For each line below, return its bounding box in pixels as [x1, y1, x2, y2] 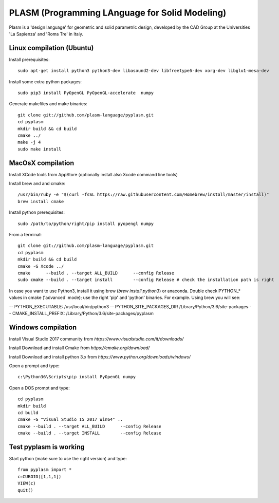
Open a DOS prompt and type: [9, 385, 70, 391]
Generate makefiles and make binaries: [9, 101, 88, 107]
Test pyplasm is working [9, 443, 85, 451]
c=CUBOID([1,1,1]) [18, 474, 62, 479]
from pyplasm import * [18, 467, 72, 472]
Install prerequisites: [9, 56, 50, 62]
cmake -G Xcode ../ [18, 263, 64, 269]
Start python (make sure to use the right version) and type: [9, 456, 127, 462]
